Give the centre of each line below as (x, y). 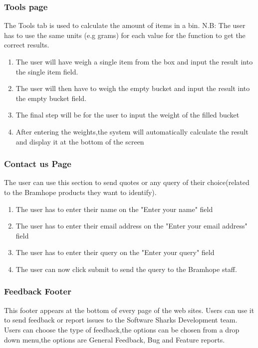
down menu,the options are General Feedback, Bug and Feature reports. (115, 339)
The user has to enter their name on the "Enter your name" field (114, 209)
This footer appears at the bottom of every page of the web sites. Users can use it (129, 310)
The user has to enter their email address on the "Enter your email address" (131, 226)
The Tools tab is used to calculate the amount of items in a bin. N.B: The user (125, 25)
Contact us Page (38, 164)
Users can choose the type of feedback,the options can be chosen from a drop (122, 329)
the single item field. (47, 71)
